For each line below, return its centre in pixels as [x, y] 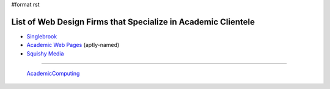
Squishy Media [45, 53]
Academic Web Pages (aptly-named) [73, 45]
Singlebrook [42, 36]
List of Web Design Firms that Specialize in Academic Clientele [133, 22]
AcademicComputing [53, 74]
